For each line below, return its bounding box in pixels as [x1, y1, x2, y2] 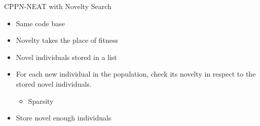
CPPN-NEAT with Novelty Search [4, 1, 112, 11]
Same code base [16, 18, 65, 28]
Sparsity [28, 95, 54, 106]
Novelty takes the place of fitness [16, 35, 119, 45]
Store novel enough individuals [16, 112, 112, 123]
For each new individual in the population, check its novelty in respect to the [16, 69, 256, 79]
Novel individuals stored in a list [16, 51, 117, 62]
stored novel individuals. [16, 78, 92, 89]
